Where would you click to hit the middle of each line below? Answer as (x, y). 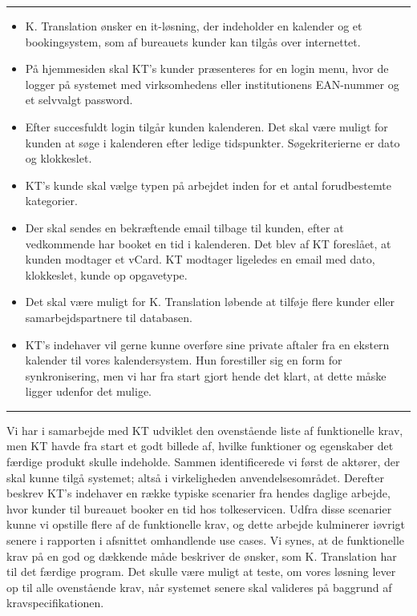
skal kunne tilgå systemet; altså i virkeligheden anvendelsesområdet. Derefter (195, 477)
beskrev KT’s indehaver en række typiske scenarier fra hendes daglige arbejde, (198, 493)
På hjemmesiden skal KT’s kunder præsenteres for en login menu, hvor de (207, 68)
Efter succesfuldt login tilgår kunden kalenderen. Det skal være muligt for (206, 126)
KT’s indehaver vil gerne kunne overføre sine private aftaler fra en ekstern (207, 344)
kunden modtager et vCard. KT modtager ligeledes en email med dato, (200, 259)
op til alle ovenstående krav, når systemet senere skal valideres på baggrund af (199, 587)
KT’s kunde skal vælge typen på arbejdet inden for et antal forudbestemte (208, 185)
